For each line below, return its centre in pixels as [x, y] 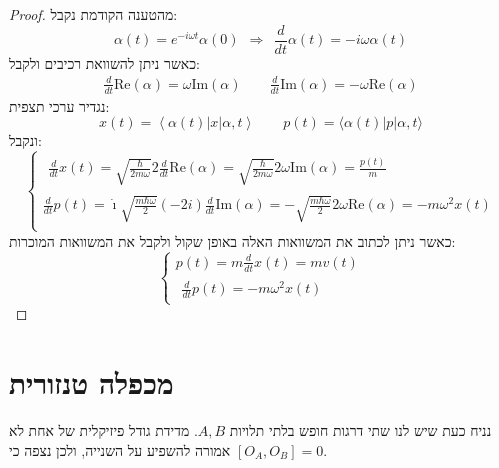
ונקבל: [25, 140]
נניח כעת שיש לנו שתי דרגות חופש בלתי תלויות [360, 430]
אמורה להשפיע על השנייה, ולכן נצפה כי [120, 449]
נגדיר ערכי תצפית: [59, 105]
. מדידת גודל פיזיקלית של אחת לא [103, 430]
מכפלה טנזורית [91, 382]
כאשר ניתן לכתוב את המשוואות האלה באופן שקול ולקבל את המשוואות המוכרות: [232, 240]
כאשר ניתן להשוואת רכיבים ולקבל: [104, 62]
